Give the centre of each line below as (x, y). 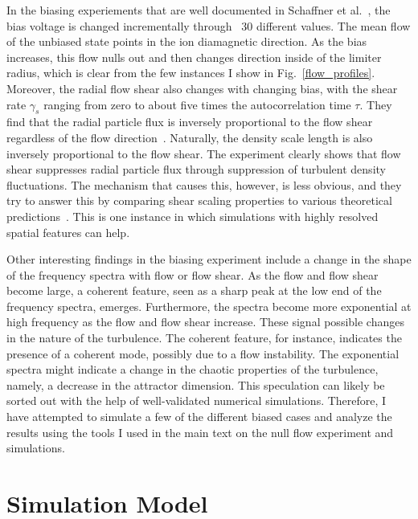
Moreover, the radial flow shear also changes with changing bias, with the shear (202, 88)
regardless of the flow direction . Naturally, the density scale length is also (190, 137)
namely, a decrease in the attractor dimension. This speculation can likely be (196, 384)
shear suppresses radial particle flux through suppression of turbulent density (196, 169)
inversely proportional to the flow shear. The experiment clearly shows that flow (204, 153)
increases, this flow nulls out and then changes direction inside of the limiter (194, 57)
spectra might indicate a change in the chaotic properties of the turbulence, (193, 369)
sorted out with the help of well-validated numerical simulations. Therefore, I (197, 400)
